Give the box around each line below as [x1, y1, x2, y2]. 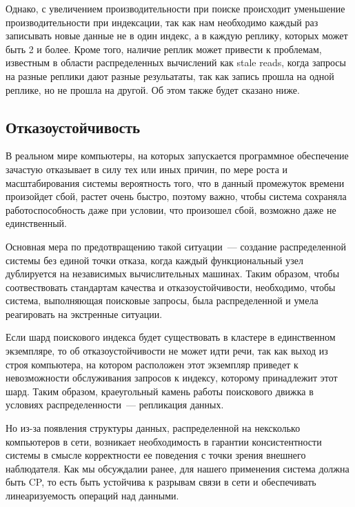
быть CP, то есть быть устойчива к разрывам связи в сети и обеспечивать [6, 475, 316, 489]
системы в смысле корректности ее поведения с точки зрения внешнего [6, 448, 306, 462]
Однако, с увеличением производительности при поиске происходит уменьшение [6, 1, 345, 15]
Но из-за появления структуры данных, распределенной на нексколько [6, 421, 301, 435]
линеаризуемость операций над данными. [6, 488, 179, 503]
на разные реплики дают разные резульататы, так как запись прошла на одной [6, 68, 334, 83]
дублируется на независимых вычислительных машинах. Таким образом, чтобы [6, 266, 340, 281]
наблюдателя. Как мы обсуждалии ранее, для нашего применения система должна [6, 461, 349, 475]
